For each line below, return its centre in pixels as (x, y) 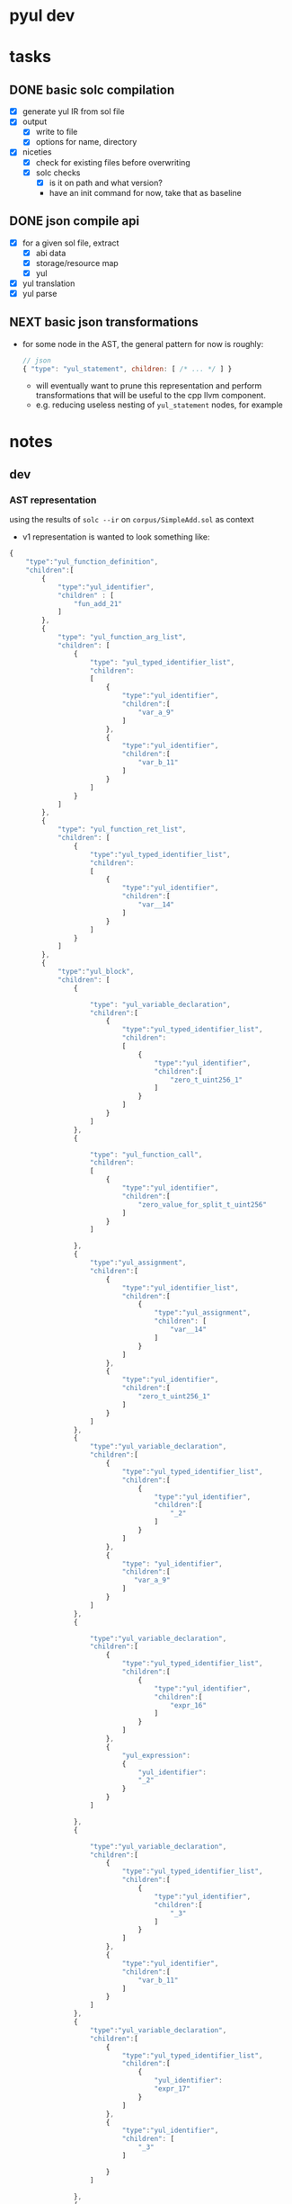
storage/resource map (77, 263)
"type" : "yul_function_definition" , (92, 562)
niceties (37, 152)
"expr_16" (188, 1705)
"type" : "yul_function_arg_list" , (122, 638)
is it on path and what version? (106, 183)
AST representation (53, 500)
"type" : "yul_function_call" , (146, 1155)
